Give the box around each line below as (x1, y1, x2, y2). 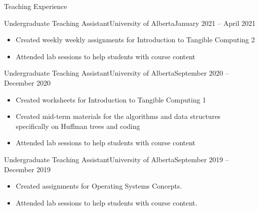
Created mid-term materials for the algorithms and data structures (15, 111, 221, 121)
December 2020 (4, 77, 51, 88)
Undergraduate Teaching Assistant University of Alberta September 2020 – (4, 68, 229, 78)
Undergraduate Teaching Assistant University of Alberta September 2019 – (4, 154, 229, 164)
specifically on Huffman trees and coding (15, 120, 140, 131)
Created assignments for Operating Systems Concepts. (15, 181, 182, 191)
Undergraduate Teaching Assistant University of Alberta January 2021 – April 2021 (4, 17, 256, 28)
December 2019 (4, 164, 51, 174)
